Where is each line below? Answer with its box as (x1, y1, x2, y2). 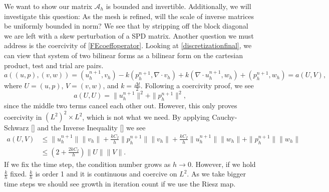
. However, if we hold (191, 158, 256, 169)
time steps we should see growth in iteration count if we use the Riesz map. (4, 178, 236, 189)
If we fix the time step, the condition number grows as (4, 158, 171, 169)
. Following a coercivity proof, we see (140, 80, 254, 91)
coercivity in (4, 111, 42, 122)
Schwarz (4, 122, 29, 133)
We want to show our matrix (4, 1, 92, 11)
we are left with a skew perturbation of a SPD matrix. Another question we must (4, 30, 254, 41)
